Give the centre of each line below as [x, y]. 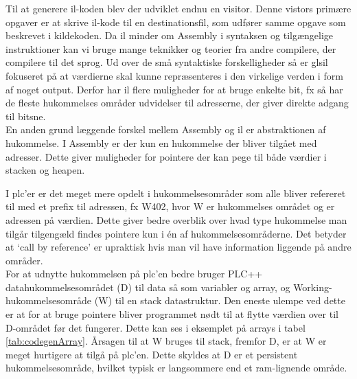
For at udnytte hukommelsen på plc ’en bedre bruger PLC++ [134, 274]
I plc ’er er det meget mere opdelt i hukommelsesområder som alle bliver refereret [176, 193]
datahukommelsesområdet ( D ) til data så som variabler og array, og [148, 287]
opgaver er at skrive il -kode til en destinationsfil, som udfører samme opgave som [176, 22]
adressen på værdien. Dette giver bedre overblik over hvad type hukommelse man [176, 219]
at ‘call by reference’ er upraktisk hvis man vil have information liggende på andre [178, 247]
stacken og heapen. [45, 170]
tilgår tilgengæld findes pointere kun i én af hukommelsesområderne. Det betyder [176, 233]
